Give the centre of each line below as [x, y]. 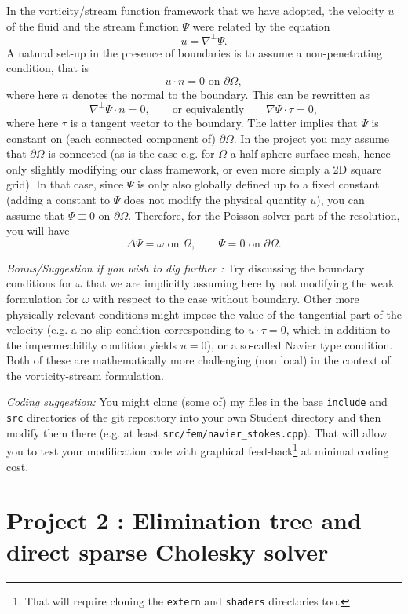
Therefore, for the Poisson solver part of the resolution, [267, 215]
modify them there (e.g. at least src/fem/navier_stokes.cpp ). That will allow [197, 432]
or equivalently [208, 110]
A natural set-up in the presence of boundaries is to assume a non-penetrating [194, 52]
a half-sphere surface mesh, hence [310, 153]
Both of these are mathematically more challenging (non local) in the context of [199, 360]
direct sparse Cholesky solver [168, 551]
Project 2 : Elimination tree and [184, 520]
